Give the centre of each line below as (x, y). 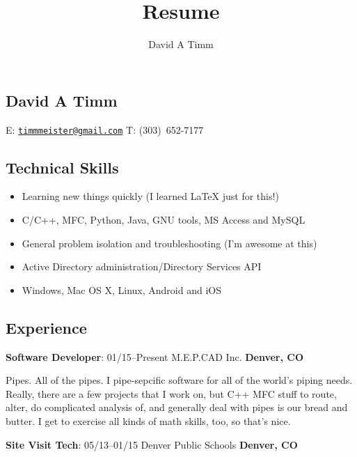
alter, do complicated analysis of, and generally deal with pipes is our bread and (177, 407)
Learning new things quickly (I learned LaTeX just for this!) (150, 196)
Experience (46, 327)
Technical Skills (62, 167)
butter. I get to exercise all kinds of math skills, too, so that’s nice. (148, 420)
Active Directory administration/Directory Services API (142, 266)
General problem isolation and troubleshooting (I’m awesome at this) (169, 243)
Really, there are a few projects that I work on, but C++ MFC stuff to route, (171, 393)
